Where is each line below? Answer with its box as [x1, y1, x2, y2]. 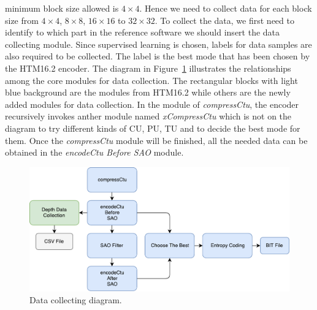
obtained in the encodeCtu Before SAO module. [5, 146, 184, 159]
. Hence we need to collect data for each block [139, 2, 312, 14]
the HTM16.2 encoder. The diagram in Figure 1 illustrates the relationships [5, 61, 291, 74]
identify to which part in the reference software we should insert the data [5, 26, 280, 39]
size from [5, 13, 39, 26]
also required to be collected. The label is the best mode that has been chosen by [5, 50, 310, 62]
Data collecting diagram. [29, 293, 122, 306]
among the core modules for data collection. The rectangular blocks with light [5, 74, 298, 86]
